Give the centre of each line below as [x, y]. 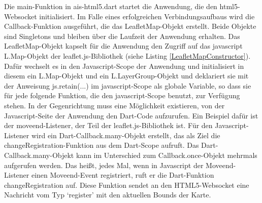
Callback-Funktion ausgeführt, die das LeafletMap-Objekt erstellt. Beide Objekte [130, 26]
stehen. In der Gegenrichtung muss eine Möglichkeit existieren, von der [114, 105]
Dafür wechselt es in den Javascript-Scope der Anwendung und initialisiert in [124, 66]
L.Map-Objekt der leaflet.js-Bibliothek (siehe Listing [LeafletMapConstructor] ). [127, 55]
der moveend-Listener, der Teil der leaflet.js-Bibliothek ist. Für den [108, 125]
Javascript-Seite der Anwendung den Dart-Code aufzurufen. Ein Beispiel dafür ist [131, 115]
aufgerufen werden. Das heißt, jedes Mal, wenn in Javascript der [104, 165]
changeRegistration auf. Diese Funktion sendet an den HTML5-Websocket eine [127, 185]
